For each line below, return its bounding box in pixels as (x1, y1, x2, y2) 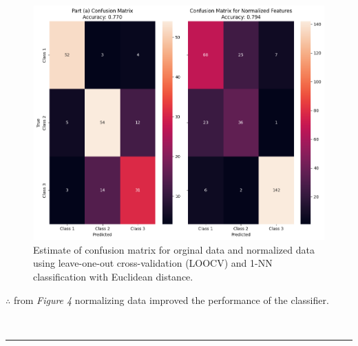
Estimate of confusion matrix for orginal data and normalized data (33, 242, 315, 256)
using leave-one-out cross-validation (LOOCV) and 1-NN (33, 256, 273, 270)
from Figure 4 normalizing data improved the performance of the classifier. (13, 292, 329, 307)
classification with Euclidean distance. (33, 269, 193, 283)
